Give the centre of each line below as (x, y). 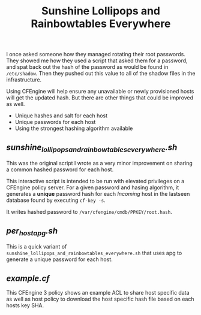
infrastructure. (24, 80)
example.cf (28, 278)
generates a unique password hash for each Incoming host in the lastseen (98, 194)
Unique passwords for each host (55, 122)
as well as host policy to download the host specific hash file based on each (100, 299)
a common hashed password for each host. (60, 169)
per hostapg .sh (32, 231)
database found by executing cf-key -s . (56, 200)
